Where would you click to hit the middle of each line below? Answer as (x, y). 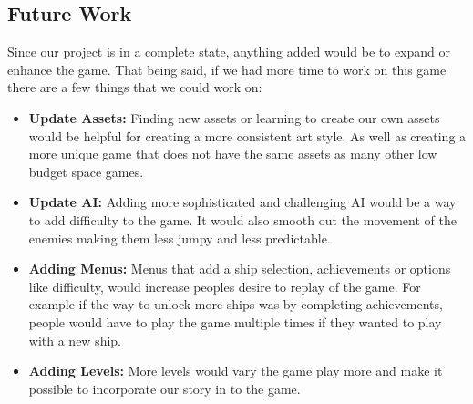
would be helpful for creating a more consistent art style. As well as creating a (247, 135)
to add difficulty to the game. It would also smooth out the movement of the (242, 219)
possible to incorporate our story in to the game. (165, 388)
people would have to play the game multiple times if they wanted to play (235, 321)
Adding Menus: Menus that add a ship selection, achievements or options (240, 269)
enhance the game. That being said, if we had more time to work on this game (227, 69)
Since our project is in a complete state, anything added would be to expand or (229, 52)
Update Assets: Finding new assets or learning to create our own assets (234, 117)
